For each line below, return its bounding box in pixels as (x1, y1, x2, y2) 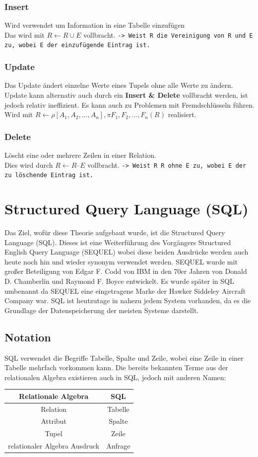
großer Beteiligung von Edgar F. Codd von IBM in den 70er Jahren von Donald (4, 266, 247, 276)
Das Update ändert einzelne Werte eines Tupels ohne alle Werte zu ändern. (4, 80, 233, 90)
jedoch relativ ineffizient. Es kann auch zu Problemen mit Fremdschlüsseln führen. (4, 99, 255, 110)
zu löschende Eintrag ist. (4, 172, 93, 179)
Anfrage (106, 441, 130, 451)
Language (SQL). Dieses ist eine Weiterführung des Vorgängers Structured (4, 237, 231, 247)
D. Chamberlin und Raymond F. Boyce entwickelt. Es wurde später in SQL (4, 275, 234, 286)
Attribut (41, 416, 66, 426)
